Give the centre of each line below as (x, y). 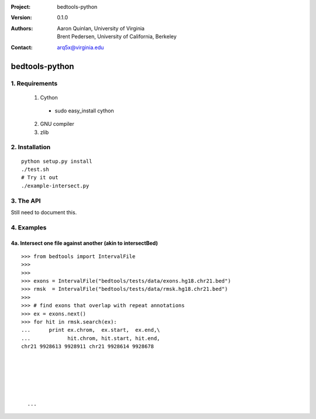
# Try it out (40, 178)
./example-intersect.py (55, 186)
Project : (21, 7)
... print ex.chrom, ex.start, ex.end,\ (91, 330)
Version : (21, 18)
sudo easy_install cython (84, 111)
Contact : (22, 47)
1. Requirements (34, 84)
